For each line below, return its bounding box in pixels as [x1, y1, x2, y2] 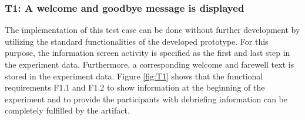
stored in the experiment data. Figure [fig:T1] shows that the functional [5, 69, 263, 82]
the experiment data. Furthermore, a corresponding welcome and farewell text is [5, 58, 294, 70]
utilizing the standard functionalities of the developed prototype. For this [5, 35, 269, 47]
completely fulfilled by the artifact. [5, 104, 130, 116]
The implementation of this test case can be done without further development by [5, 24, 300, 36]
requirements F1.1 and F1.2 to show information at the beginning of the [5, 81, 265, 94]
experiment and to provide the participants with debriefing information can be [5, 92, 287, 105]
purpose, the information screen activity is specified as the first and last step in [5, 46, 290, 59]
